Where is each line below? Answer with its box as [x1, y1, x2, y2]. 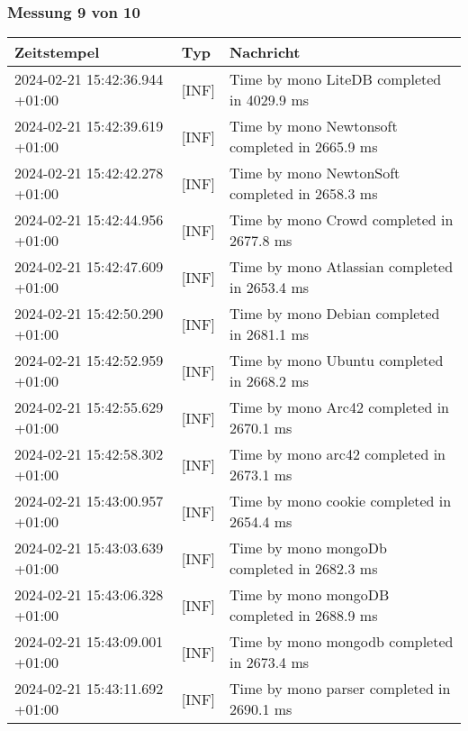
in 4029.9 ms [229, 89, 310, 111]
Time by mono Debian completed [229, 303, 440, 324]
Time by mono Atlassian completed [229, 256, 454, 278]
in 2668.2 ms [229, 370, 310, 392]
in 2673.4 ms [229, 652, 310, 673]
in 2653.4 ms [229, 277, 310, 298]
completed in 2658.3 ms [229, 183, 378, 205]
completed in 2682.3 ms [229, 558, 378, 580]
